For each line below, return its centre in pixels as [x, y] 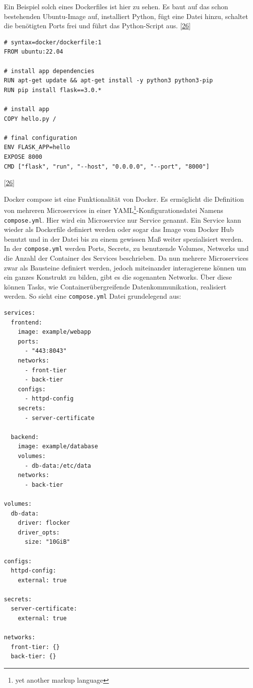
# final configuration [41, 138]
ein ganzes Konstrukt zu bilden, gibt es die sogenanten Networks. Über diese [118, 277]
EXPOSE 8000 [23, 157]
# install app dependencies [49, 71]
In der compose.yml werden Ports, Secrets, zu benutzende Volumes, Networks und [126, 248]
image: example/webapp [54, 332]
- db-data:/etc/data [58, 466]
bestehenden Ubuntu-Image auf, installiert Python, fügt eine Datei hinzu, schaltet [126, 16]
